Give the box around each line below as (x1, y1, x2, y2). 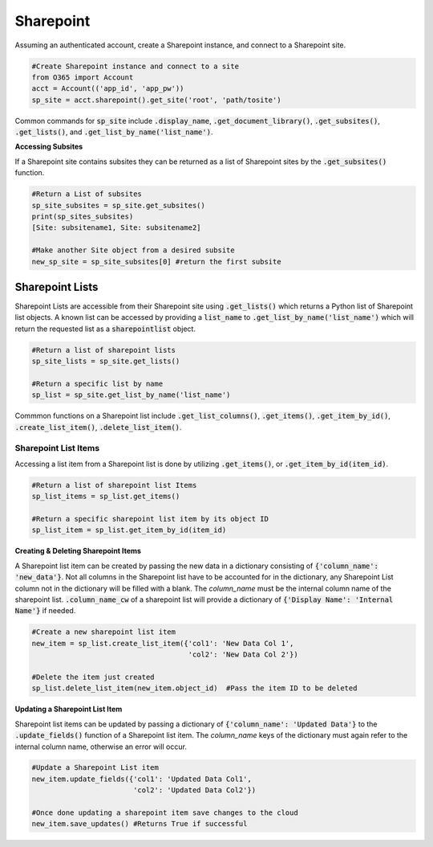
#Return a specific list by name (31, 379, 164, 389)
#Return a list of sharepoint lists (31, 346, 176, 354)
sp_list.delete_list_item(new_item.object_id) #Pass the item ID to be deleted (31, 684, 358, 693)
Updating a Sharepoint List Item (14, 704, 123, 714)
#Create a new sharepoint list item (31, 628, 176, 636)
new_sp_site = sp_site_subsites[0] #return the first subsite (31, 257, 281, 266)
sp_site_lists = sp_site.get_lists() (31, 357, 180, 366)
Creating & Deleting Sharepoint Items (14, 546, 142, 556)
